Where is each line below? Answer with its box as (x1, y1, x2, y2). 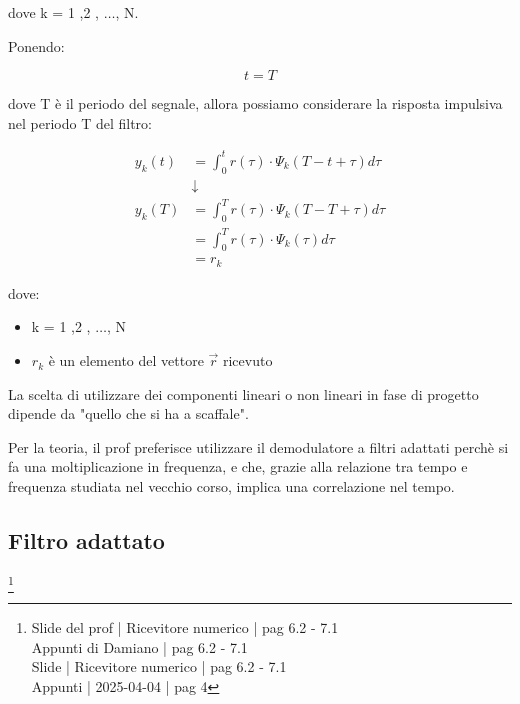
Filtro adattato (8, 525, 165, 556)
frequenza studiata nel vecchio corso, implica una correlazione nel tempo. (8, 476, 455, 497)
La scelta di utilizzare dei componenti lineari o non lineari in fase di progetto (8, 383, 479, 404)
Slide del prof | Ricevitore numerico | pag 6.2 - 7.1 (31, 617, 339, 638)
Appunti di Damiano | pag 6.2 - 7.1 (31, 636, 248, 657)
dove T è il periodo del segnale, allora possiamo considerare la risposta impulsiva (8, 93, 503, 114)
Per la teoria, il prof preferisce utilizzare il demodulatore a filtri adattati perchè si (8, 436, 509, 457)
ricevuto (222, 350, 273, 371)
